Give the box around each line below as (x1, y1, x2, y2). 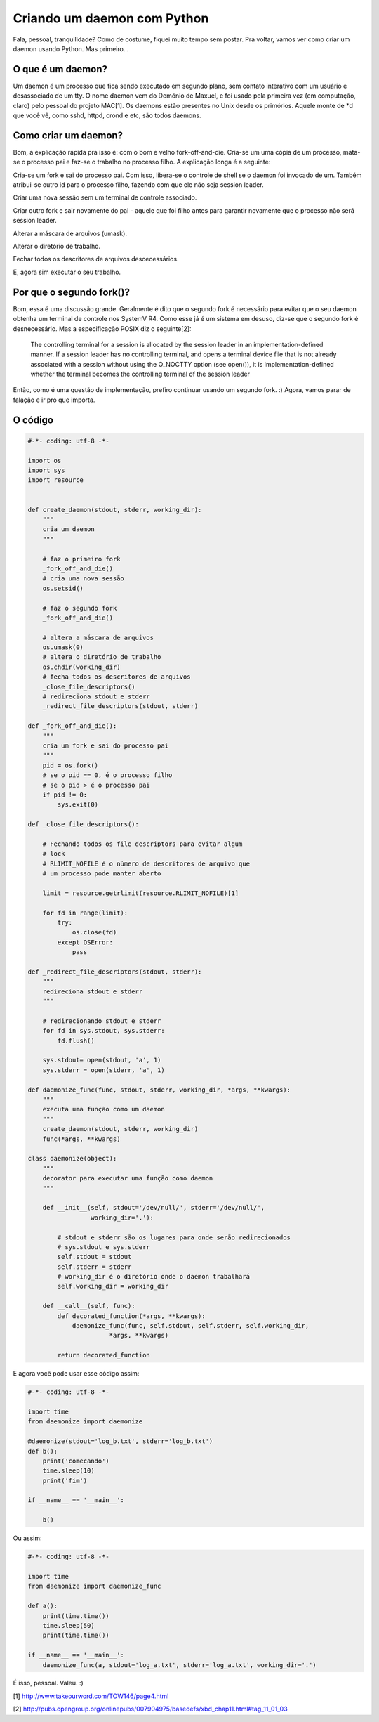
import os (27, 457, 62, 464)
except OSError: (57, 938, 114, 946)
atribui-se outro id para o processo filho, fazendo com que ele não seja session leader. (13, 181, 264, 189)
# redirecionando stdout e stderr (42, 1017, 161, 1025)
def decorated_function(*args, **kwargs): (57, 1312, 206, 1320)
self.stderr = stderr (57, 1263, 132, 1271)
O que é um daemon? (13, 63, 108, 75)
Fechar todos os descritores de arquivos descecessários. (13, 255, 179, 263)
